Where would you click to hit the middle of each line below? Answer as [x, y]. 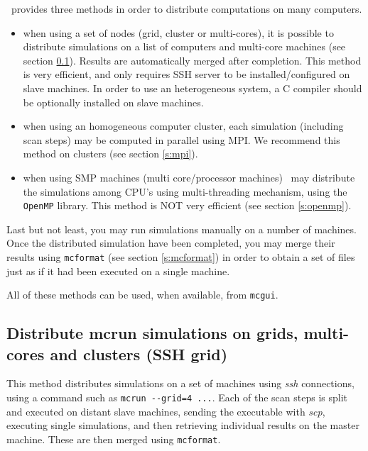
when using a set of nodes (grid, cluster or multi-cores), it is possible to [178, 32]
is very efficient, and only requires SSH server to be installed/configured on [186, 74]
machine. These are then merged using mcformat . [114, 439]
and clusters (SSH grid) [139, 353]
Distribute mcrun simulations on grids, [152, 333]
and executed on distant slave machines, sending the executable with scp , [166, 411]
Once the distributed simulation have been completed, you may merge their [171, 243]
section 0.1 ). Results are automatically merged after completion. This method [192, 60]
